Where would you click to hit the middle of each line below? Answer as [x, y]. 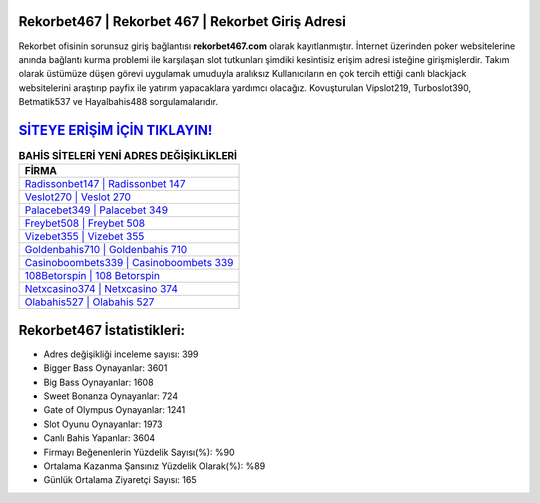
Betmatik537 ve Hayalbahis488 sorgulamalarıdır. [118, 102]
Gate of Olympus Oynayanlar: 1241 [114, 410]
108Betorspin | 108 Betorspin [92, 276]
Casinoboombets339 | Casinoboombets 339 [129, 263]
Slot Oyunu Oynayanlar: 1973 [103, 424]
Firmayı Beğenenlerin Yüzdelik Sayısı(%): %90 [139, 452]
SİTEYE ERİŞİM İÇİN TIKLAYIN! [115, 130]
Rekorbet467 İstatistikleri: [101, 330]
